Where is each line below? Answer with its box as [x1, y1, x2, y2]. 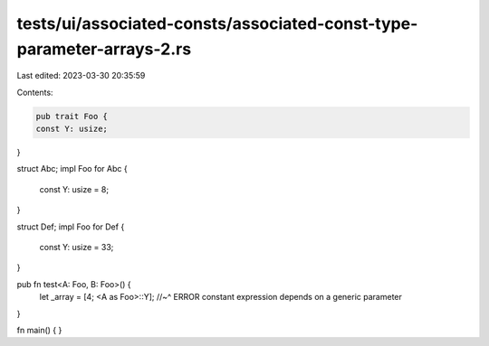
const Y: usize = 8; [39, 183, 109, 194]
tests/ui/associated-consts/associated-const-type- [16, 14, 418, 33]
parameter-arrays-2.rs [16, 39, 192, 59]
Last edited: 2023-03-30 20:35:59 [16, 70, 146, 81]
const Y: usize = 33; [39, 242, 114, 253]
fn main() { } [16, 325, 62, 335]
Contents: [16, 87, 53, 98]
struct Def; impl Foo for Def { [16, 221, 125, 232]
